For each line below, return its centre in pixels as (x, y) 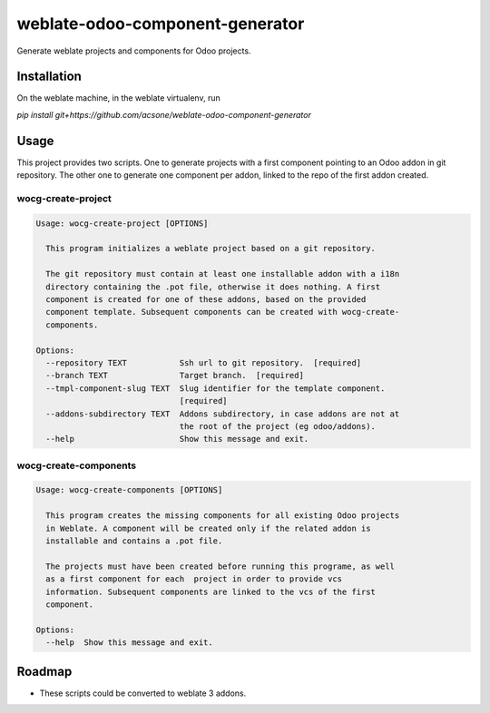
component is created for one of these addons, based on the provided (206, 300)
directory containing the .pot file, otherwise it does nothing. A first (213, 287)
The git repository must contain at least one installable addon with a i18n (223, 274)
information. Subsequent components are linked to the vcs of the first (211, 591)
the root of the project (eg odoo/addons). (278, 426)
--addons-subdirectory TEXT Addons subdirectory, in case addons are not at (223, 414)
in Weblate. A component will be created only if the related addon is (208, 528)
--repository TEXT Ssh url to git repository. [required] (204, 362)
